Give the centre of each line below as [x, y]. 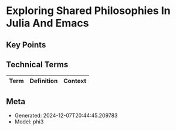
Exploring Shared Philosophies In [88, 11]
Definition [44, 81]
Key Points [26, 45]
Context [75, 81]
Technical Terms [37, 65]
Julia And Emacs [48, 23]
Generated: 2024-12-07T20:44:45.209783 [66, 116]
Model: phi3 [29, 122]
